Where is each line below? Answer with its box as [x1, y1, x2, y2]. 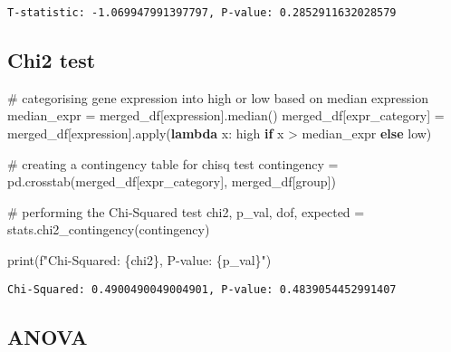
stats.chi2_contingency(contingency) [7, 220, 210, 239]
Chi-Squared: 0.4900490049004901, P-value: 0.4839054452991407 [7, 282, 397, 296]
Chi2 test [7, 46, 96, 74]
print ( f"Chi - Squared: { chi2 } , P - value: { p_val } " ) [7, 251, 272, 270]
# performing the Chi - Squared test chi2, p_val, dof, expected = [7, 202, 365, 221]
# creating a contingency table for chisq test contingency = [7, 154, 339, 173]
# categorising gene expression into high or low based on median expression [7, 88, 428, 107]
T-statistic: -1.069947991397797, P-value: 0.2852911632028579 [7, 6, 397, 19]
